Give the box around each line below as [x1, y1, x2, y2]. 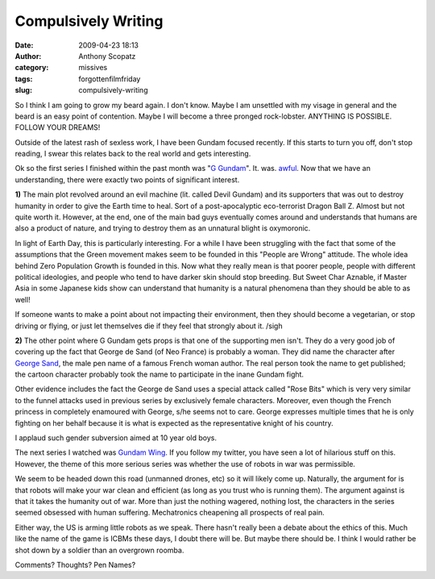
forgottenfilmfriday [78, 73, 141, 84]
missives [78, 63, 108, 73]
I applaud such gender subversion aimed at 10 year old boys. [14, 433, 217, 443]
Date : [14, 40, 34, 50]
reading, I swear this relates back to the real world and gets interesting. [14, 149, 251, 159]
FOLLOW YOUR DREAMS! [14, 123, 101, 132]
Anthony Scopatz [78, 51, 136, 60]
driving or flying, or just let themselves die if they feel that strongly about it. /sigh [14, 321, 283, 331]
